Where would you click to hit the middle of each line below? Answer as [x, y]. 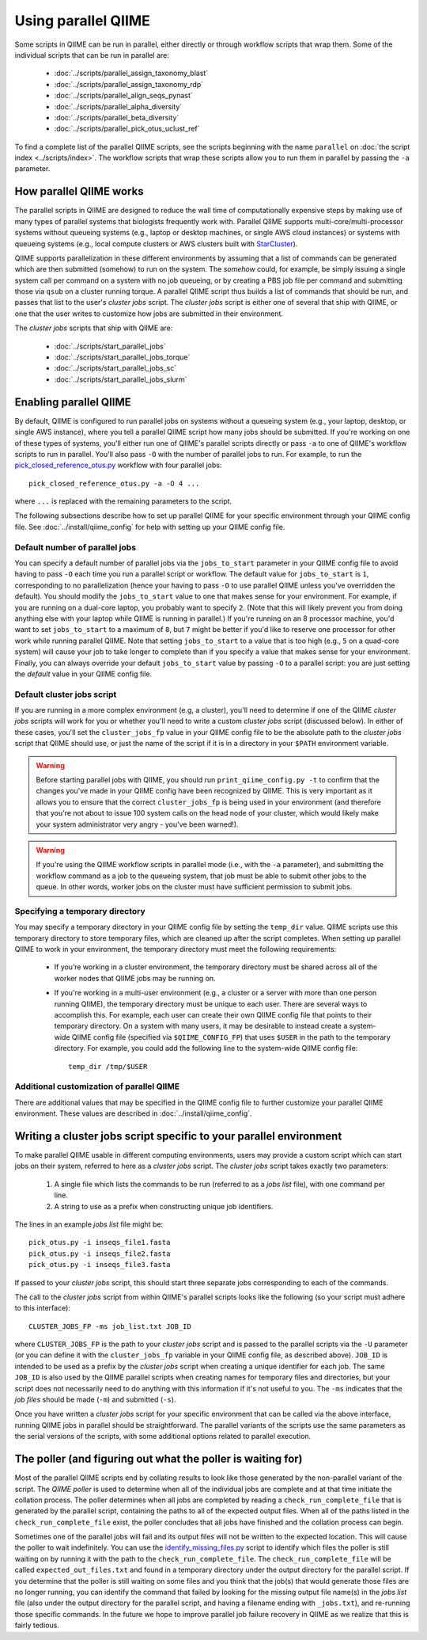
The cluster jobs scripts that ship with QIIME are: [94, 328]
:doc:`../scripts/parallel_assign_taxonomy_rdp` [129, 84]
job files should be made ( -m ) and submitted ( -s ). [95, 1400]
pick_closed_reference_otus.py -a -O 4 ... [114, 483]
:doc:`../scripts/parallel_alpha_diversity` [118, 106]
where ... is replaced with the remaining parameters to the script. [123, 501]
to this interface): [43, 1308]
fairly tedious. [37, 1625]
